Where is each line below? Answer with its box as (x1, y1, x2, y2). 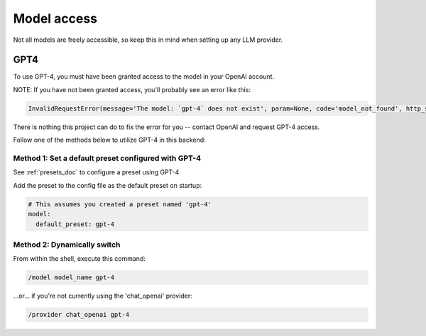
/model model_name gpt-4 (28, 274, 115, 281)
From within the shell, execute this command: (13, 254, 146, 263)
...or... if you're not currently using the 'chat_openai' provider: (13, 291, 193, 301)
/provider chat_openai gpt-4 (28, 310, 130, 319)
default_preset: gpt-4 (35, 220, 115, 228)
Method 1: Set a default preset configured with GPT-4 (13, 153, 202, 163)
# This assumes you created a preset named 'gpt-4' (28, 200, 212, 208)
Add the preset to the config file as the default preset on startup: (13, 181, 202, 189)
